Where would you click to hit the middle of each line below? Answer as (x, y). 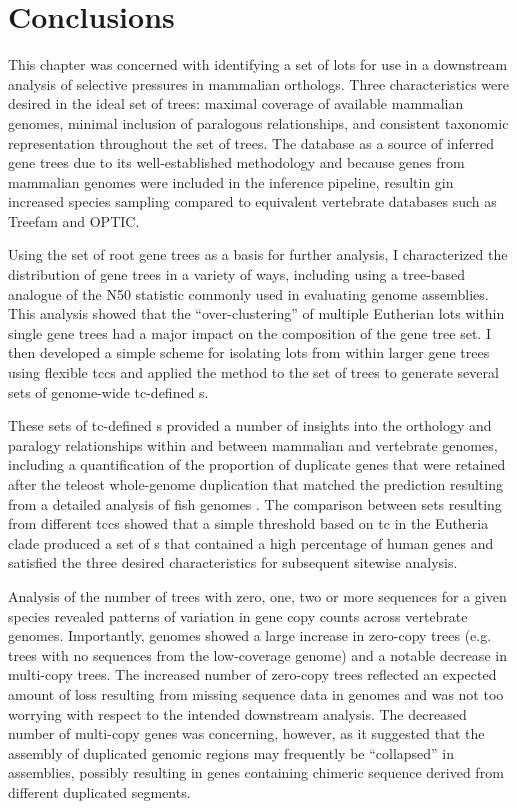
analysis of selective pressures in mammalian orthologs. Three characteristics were (259, 83)
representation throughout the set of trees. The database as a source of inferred (251, 142)
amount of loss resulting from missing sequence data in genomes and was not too (256, 693)
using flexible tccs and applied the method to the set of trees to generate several (253, 372)
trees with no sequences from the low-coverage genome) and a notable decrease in (257, 654)
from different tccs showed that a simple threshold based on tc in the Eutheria (248, 523)
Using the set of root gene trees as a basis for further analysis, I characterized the (258, 254)
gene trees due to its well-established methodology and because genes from (236, 162)
